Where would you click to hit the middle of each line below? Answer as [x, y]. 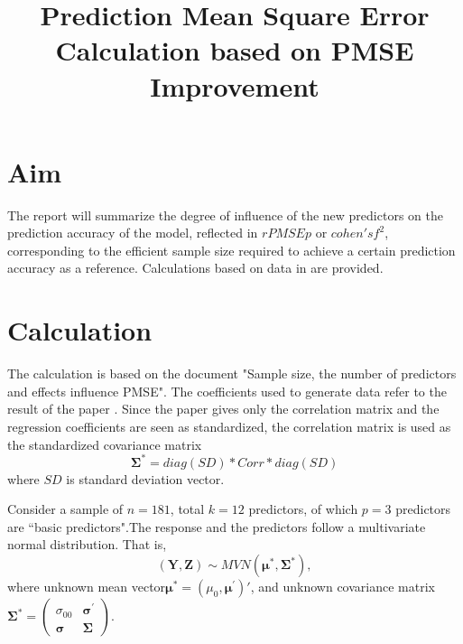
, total [187, 509]
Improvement [235, 85]
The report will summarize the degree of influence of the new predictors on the [225, 215]
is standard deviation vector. [145, 478]
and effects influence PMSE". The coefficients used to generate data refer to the [227, 391]
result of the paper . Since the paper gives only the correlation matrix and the [223, 409]
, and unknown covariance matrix [343, 587]
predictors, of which [303, 509]
